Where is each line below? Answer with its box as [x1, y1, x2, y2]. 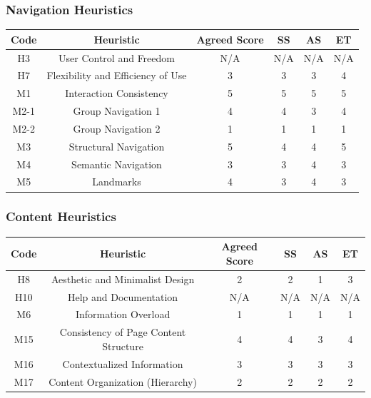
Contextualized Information [62, 356, 183, 371]
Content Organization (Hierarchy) [49, 374, 197, 389]
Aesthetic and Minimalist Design [51, 271, 195, 286]
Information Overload [75, 307, 171, 322]
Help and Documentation [67, 289, 178, 304]
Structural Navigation [68, 138, 165, 153]
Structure [102, 338, 143, 353]
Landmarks [92, 174, 141, 189]
